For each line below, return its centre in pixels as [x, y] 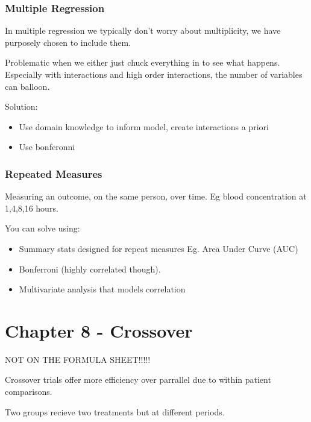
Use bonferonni [47, 147]
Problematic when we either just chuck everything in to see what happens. [143, 62]
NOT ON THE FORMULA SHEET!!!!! [78, 359]
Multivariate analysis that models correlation [102, 289]
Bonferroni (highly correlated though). [90, 269]
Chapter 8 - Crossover [99, 330]
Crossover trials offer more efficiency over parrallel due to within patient [138, 379]
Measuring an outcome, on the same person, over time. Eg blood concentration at [156, 196]
